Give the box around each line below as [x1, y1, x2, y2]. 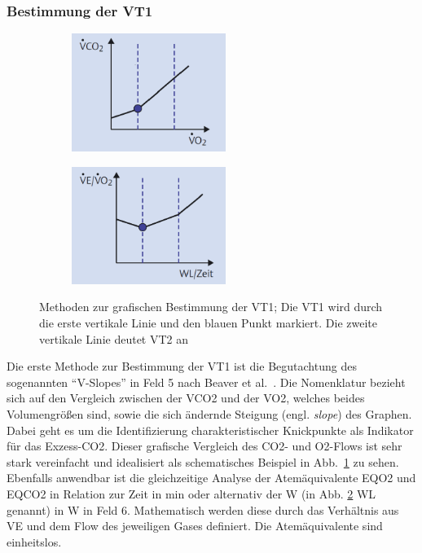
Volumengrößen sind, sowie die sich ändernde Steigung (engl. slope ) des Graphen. [7, 405, 412, 422]
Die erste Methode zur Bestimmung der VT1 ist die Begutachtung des [7, 358, 357, 375]
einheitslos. [7, 533, 62, 550]
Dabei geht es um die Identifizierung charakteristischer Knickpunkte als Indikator [7, 421, 414, 438]
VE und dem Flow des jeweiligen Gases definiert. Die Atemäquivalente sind [7, 517, 383, 534]
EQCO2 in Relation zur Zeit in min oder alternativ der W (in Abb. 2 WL [7, 485, 376, 502]
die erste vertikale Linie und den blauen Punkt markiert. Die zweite [39, 314, 377, 331]
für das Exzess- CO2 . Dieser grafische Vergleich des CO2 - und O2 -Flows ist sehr [7, 437, 402, 454]
